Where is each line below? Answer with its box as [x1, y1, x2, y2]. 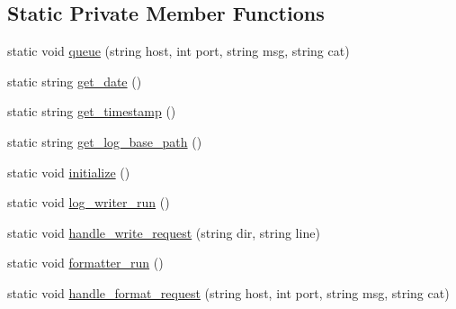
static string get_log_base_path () [7, 132, 202, 150]
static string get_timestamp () [7, 102, 176, 121]
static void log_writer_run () [7, 193, 170, 212]
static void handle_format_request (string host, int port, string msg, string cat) [7, 283, 450, 302]
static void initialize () [7, 162, 130, 181]
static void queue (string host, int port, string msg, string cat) [7, 41, 350, 60]
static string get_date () [7, 71, 142, 90]
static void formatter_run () [7, 253, 164, 272]
